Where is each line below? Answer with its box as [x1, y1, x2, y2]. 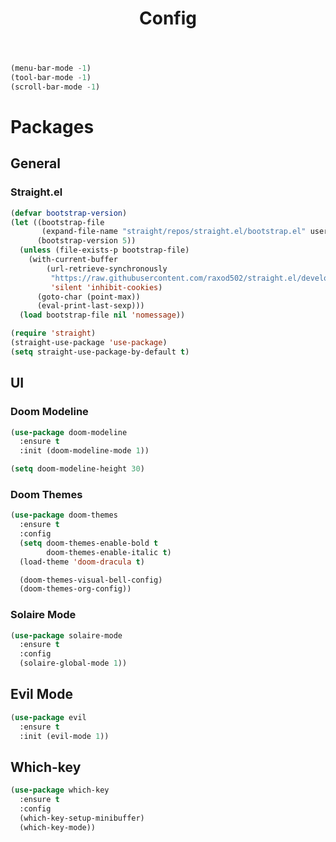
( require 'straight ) [10, 328, 97, 339]
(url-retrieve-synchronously [46, 263, 168, 274]
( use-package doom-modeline [10, 427, 128, 437]
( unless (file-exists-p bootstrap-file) [19, 245, 190, 256]
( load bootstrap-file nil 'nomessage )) [19, 310, 186, 321]
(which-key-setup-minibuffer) [19, 813, 145, 823]
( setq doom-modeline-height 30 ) [10, 464, 145, 474]
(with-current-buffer [28, 255, 118, 265]
